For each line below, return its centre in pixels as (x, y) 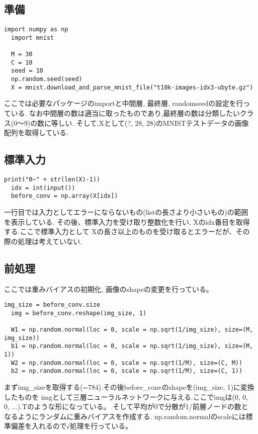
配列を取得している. (36, 132)
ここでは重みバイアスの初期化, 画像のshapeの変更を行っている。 (109, 289)
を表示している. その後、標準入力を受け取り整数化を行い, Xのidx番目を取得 (127, 221)
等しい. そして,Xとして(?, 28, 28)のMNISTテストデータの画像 (150, 123)
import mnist (33, 38)
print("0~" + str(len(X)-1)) (52, 180)
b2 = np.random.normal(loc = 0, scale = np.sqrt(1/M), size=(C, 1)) (127, 371)
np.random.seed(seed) (47, 79)
